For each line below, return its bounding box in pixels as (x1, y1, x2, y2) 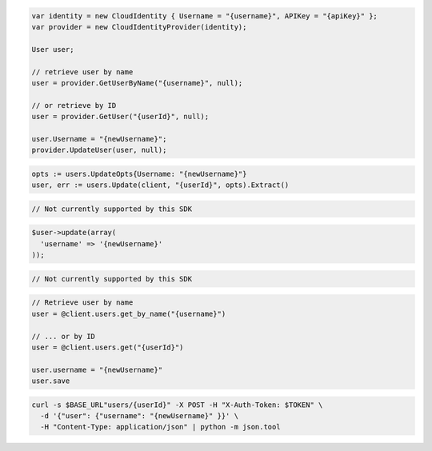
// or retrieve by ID (31, 101, 117, 110)
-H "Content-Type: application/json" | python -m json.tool (40, 422, 281, 432)
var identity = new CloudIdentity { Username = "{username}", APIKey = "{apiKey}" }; (31, 11, 378, 20)
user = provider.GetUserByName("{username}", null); (31, 78, 243, 87)
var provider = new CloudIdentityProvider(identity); (31, 22, 247, 31)
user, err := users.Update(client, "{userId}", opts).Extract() (31, 181, 290, 190)
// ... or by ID (31, 332, 96, 341)
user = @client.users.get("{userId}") (31, 342, 184, 352)
